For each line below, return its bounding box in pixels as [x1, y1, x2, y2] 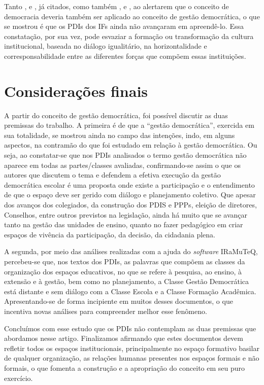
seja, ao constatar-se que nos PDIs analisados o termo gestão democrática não [4, 150, 247, 160]
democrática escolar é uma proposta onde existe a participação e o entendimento [4, 179, 255, 190]
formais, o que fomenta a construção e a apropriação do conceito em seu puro [4, 362, 245, 373]
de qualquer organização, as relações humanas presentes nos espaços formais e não [4, 353, 259, 363]
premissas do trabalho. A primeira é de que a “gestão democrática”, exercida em [4, 120, 254, 130]
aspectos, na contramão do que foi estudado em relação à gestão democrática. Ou [4, 139, 257, 150]
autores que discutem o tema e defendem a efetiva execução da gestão [4, 169, 221, 180]
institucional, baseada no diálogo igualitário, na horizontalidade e [4, 41, 207, 51]
